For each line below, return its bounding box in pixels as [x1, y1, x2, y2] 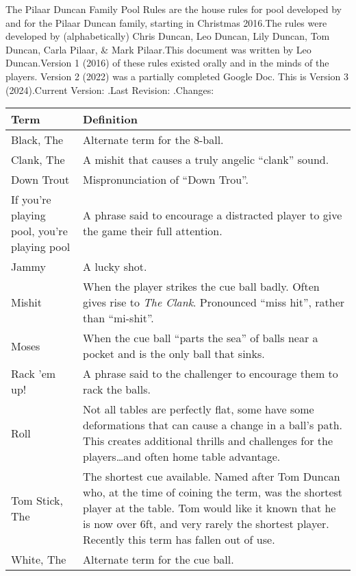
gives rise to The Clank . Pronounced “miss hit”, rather [83, 294, 345, 311]
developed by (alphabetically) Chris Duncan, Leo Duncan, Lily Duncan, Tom [5, 29, 330, 43]
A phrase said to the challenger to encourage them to [83, 365, 338, 382]
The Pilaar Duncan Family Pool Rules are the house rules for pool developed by [5, 2, 342, 16]
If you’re [11, 191, 51, 208]
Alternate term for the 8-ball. [83, 132, 224, 148]
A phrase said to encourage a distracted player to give [83, 207, 342, 224]
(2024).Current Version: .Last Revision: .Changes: [5, 82, 214, 97]
